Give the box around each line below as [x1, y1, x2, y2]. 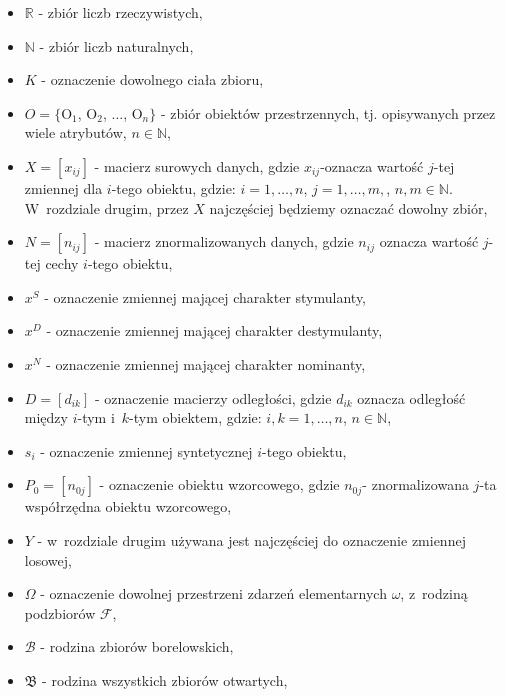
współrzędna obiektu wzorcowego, [24, 496, 232, 517]
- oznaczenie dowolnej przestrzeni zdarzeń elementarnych [40, 583, 387, 604]
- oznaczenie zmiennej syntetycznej [40, 440, 253, 461]
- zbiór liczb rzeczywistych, [38, 2, 203, 22]
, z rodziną [400, 583, 468, 604]
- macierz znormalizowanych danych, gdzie [94, 231, 354, 252]
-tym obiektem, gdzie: [129, 407, 262, 428]
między [24, 407, 68, 428]
